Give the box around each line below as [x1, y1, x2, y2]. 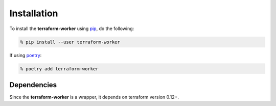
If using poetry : [9, 52, 42, 58]
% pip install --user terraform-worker [20, 39, 120, 45]
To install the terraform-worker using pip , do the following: [9, 25, 134, 32]
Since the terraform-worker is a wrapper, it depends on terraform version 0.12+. [9, 94, 179, 100]
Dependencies [9, 81, 57, 89]
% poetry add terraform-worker [20, 66, 99, 71]
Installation [9, 8, 58, 19]
